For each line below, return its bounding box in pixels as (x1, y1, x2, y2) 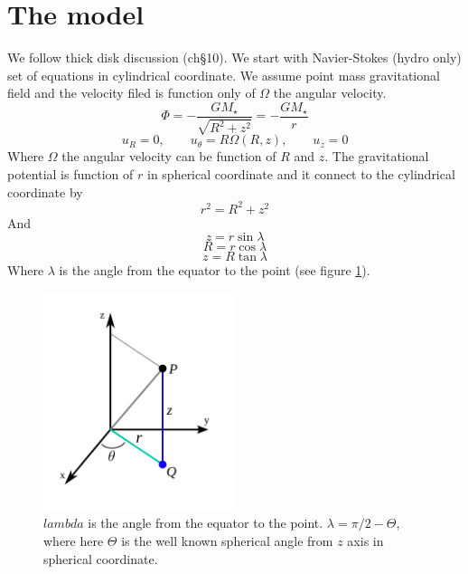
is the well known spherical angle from (121, 531, 333, 550)
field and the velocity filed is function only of (7, 83, 256, 102)
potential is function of (7, 164, 134, 183)
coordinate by (7, 182, 83, 201)
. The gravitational (324, 147, 429, 166)
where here (43, 531, 104, 550)
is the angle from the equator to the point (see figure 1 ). (59, 261, 370, 280)
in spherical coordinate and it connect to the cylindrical (146, 164, 455, 183)
